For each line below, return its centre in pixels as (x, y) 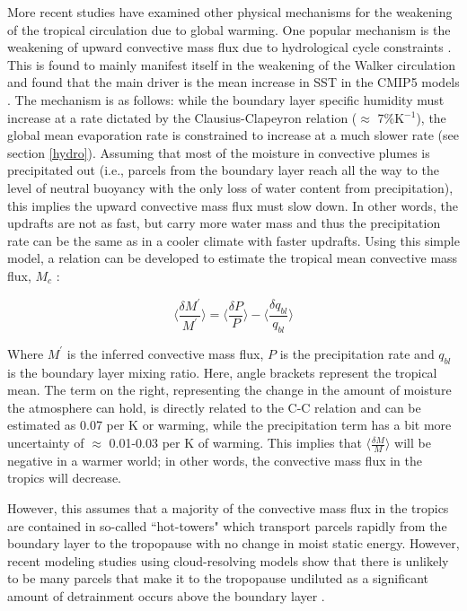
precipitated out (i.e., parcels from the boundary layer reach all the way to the (223, 170)
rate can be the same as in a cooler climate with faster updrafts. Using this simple (233, 240)
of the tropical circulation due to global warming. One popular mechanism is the (229, 29)
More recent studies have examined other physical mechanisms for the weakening (230, 12)
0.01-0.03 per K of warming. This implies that (235, 443)
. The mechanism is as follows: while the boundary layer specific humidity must (226, 99)
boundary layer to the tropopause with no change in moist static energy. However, (233, 543)
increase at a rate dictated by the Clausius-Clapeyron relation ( (182, 117)
